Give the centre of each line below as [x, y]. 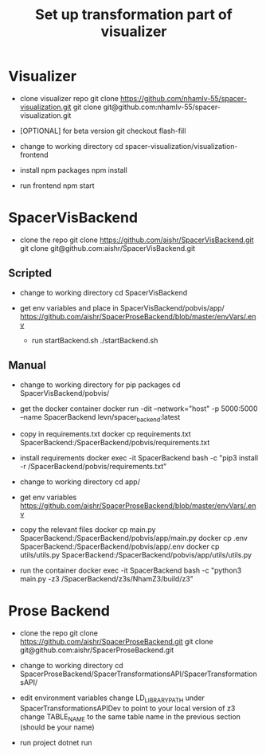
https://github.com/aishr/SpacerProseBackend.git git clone [116, 642]
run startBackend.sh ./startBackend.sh [95, 340]
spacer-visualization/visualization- [181, 146]
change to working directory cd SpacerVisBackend [104, 292]
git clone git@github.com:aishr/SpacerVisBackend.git [108, 248]
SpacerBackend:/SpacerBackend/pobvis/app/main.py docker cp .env [134, 538]
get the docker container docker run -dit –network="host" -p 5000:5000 [139, 409]
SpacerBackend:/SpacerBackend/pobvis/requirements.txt [115, 443]
